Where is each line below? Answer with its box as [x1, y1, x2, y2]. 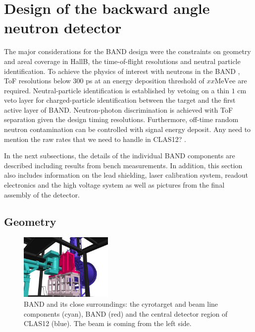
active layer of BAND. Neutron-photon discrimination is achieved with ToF [4, 104, 233, 115]
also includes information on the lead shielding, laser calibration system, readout [4, 170, 248, 180]
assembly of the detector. [4, 189, 80, 199]
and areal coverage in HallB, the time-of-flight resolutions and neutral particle [4, 56, 241, 66]
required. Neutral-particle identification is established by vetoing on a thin [4, 85, 230, 95]
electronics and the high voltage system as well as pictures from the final [4, 180, 225, 190]
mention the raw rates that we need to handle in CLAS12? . [4, 133, 186, 144]
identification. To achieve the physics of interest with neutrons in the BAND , [4, 66, 240, 76]
